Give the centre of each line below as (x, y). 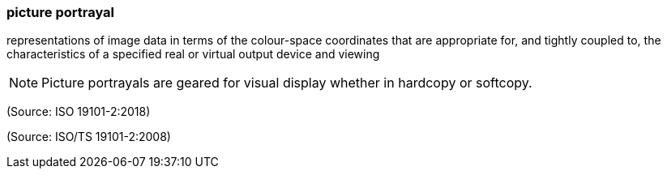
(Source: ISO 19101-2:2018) (79, 112)
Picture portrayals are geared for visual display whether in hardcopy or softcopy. (287, 83)
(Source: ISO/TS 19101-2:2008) (89, 137)
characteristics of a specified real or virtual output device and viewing (193, 54)
